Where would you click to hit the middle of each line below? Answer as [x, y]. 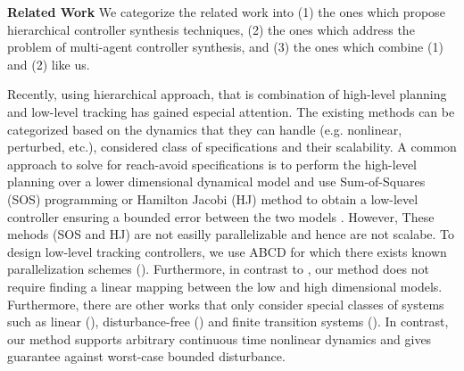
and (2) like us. [49, 64]
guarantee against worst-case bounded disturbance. [146, 356]
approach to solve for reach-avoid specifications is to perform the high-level [212, 164]
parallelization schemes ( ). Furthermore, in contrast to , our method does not [218, 269]
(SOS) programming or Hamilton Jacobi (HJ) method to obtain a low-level [213, 198]
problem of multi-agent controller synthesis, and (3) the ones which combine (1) [225, 47]
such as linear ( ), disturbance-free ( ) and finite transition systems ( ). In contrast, [228, 322]
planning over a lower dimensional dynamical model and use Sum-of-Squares [216, 181]
